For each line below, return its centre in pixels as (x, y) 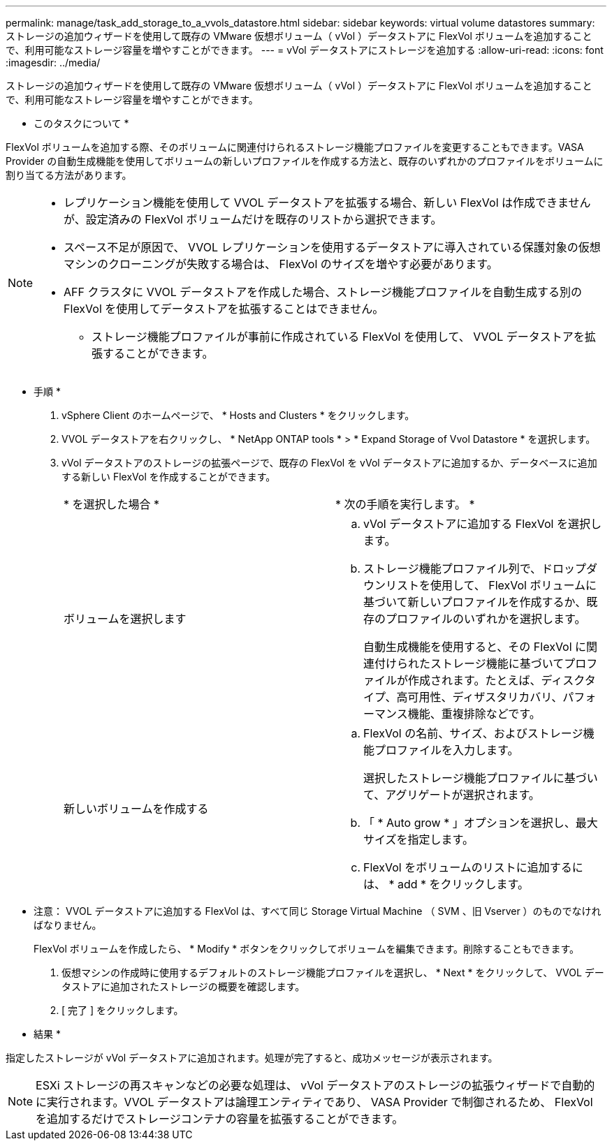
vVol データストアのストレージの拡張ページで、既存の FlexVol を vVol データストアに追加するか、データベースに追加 (329, 463)
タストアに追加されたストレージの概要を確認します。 (183, 986)
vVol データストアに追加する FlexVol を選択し (482, 524)
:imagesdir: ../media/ (53, 63)
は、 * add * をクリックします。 (446, 884)
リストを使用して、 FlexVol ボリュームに (491, 585)
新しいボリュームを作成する (136, 809)
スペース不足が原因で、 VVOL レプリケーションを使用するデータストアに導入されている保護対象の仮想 (332, 247)
